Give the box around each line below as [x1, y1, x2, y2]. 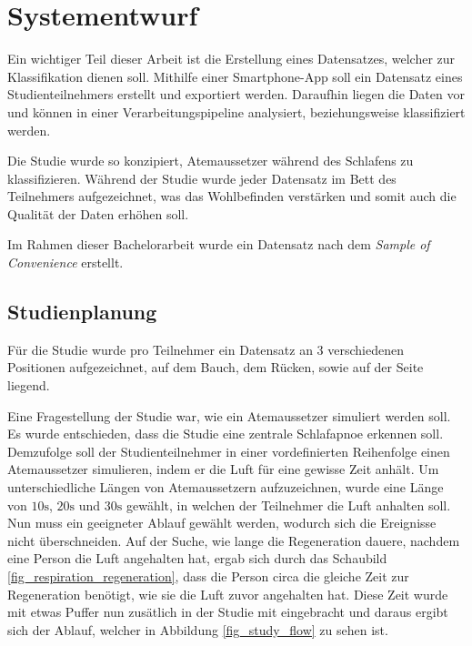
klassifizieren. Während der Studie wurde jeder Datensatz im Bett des [7, 168, 397, 187]
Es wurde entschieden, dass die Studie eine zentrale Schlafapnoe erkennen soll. [7, 424, 444, 443]
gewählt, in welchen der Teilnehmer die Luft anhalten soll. [126, 495, 451, 514]
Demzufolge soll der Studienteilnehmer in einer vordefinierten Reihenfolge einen [7, 441, 450, 460]
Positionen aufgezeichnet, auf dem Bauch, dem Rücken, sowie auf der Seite [7, 358, 424, 377]
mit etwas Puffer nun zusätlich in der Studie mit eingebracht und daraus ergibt [7, 602, 448, 621]
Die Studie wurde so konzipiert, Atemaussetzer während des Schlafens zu [7, 151, 414, 170]
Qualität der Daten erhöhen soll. [7, 204, 189, 223]
